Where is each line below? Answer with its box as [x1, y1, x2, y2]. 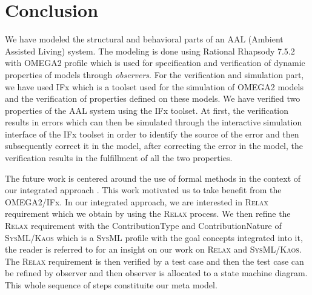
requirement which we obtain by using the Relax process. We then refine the [5, 207, 291, 220]
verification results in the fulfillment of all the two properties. [5, 151, 233, 164]
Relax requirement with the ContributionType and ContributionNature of [5, 219, 282, 232]
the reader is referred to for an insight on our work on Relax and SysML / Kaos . [5, 243, 302, 256]
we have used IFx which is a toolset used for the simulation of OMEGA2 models [5, 80, 304, 93]
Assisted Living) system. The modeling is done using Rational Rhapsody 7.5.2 [5, 44, 295, 57]
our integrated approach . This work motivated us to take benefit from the [5, 184, 282, 196]
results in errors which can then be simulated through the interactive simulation [5, 116, 302, 128]
